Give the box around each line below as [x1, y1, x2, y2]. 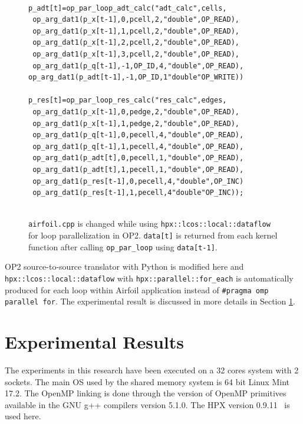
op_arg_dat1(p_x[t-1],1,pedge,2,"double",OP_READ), [32, 119, 239, 128]
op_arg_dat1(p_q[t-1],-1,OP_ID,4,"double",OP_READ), [32, 61, 244, 70]
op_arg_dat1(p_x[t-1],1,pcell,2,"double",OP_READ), [32, 26, 239, 35]
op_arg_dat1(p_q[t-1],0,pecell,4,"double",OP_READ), [32, 131, 244, 140]
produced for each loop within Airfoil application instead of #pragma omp [5, 283, 269, 296]
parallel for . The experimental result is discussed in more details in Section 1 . [5, 295, 295, 307]
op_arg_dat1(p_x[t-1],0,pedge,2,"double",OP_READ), [32, 107, 239, 116]
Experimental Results [5, 330, 184, 353]
